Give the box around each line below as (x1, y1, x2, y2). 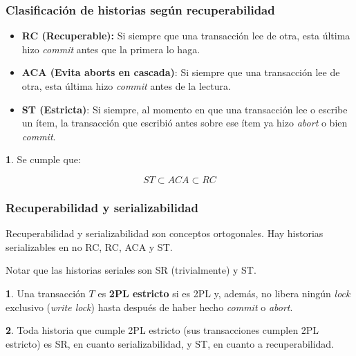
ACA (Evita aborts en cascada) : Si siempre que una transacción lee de (21, 65, 340, 79)
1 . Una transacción (6, 285, 86, 300)
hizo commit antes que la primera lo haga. (21, 41, 200, 56)
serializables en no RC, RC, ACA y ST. (6, 239, 173, 254)
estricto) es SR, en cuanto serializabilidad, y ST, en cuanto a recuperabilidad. (6, 336, 335, 350)
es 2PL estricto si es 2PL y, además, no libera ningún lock (97, 285, 350, 300)
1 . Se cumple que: (6, 152, 81, 167)
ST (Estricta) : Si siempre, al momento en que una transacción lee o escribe (21, 102, 348, 116)
